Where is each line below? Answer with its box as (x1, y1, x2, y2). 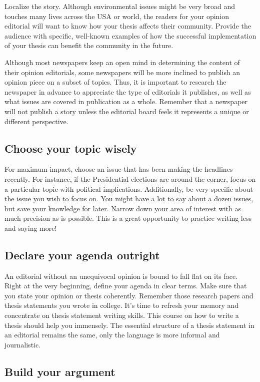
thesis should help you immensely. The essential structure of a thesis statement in (4, 319, 254, 330)
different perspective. (4, 116, 68, 126)
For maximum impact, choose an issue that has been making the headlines (4, 164, 233, 174)
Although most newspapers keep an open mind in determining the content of (4, 57, 240, 67)
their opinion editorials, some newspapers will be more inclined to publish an (4, 67, 240, 77)
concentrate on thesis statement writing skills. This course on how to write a (4, 310, 239, 320)
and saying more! (4, 222, 57, 233)
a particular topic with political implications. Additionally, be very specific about (4, 183, 253, 194)
